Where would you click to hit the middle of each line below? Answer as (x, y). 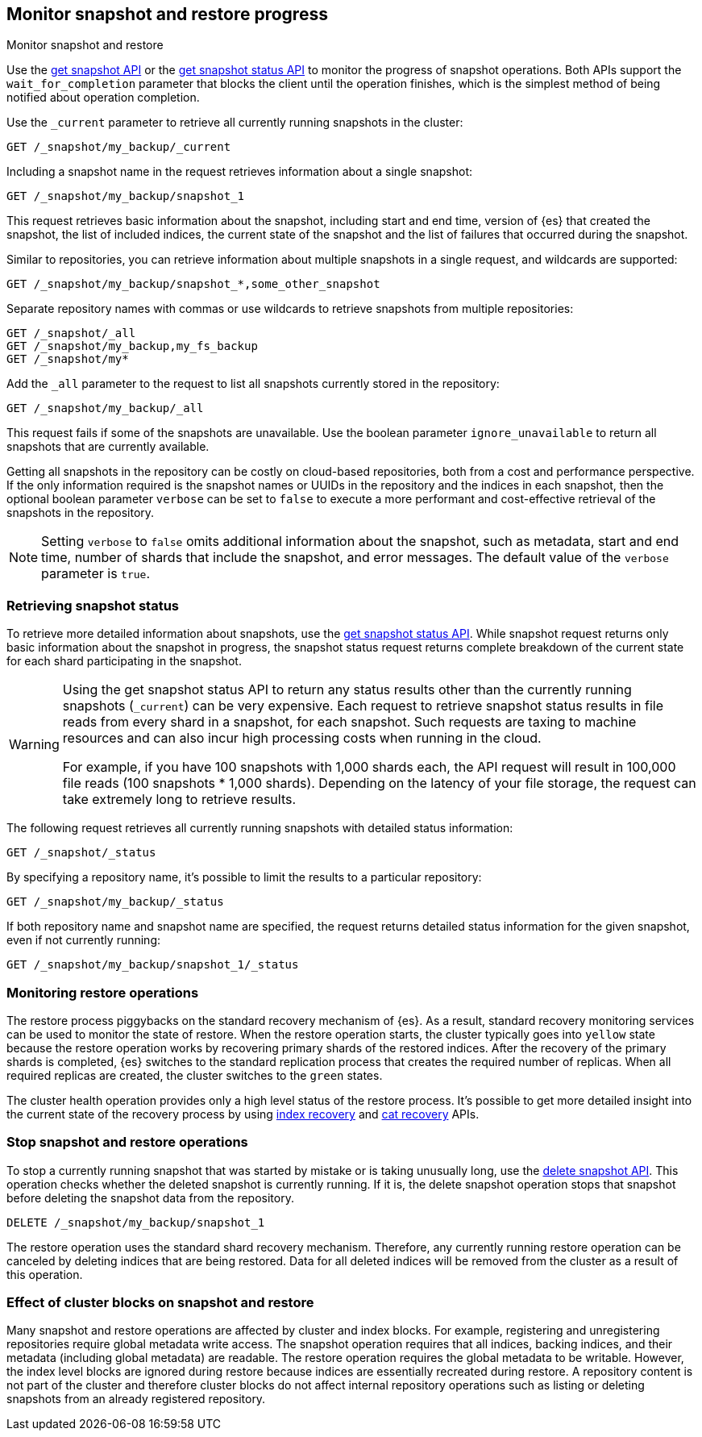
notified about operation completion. (103, 98)
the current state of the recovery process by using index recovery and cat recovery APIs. (243, 1114)
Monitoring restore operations (103, 992)
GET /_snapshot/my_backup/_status (115, 902)
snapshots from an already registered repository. (136, 1399)
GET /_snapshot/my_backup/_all (105, 408)
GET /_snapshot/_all (71, 333)
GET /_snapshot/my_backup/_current (119, 147)
